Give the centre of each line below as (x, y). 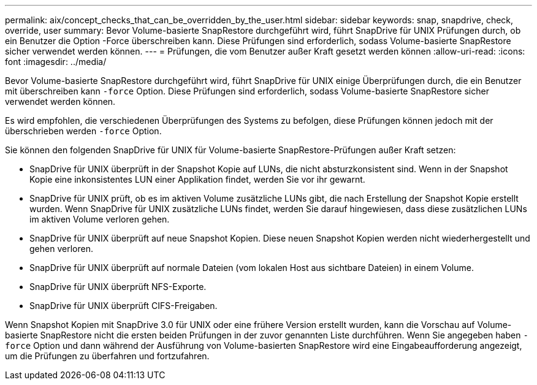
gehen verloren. (61, 249)
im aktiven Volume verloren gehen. (100, 219)
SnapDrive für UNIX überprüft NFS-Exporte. (118, 287)
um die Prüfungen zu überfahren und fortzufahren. (107, 356)
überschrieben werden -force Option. (83, 131)
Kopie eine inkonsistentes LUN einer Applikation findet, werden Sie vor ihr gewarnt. (197, 179)
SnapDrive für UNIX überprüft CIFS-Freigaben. (124, 306)
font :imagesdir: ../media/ (56, 62)
